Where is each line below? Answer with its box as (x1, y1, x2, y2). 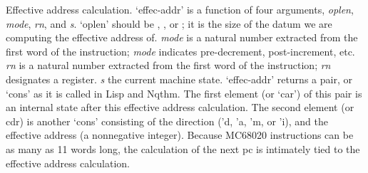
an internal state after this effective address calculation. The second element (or (6, 100, 354, 115)
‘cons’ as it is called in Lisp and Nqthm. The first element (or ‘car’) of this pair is (6, 85, 362, 100)
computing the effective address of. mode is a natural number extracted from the (6, 30, 358, 45)
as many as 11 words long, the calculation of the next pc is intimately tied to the (6, 141, 360, 156)
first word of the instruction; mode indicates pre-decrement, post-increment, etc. (6, 43, 355, 58)
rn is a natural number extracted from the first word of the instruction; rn (6, 58, 331, 73)
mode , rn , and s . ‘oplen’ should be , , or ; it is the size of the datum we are (6, 16, 332, 31)
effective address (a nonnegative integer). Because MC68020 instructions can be (6, 127, 354, 142)
